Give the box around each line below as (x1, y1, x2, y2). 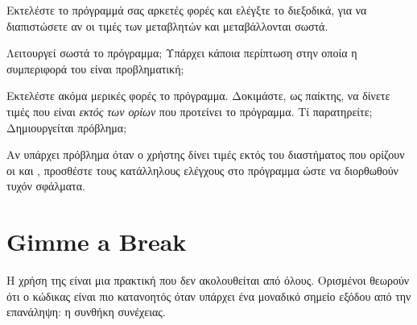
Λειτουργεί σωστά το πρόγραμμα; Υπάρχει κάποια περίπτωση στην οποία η (6, 44, 357, 61)
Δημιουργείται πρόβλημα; (6, 119, 127, 135)
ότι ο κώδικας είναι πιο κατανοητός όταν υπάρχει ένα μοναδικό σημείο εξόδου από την (6, 287, 411, 304)
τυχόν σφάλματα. (6, 177, 85, 194)
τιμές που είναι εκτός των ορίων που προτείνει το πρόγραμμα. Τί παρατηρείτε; (6, 102, 373, 119)
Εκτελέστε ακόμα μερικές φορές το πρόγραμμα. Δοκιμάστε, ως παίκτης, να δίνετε (6, 87, 390, 104)
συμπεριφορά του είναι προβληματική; (6, 60, 184, 77)
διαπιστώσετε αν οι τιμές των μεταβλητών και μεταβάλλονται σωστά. (6, 17, 328, 34)
